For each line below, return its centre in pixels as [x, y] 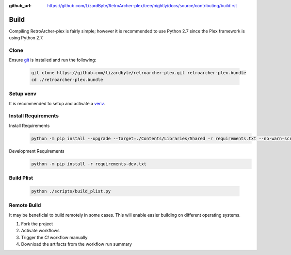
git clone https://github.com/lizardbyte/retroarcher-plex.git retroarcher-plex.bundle [139, 73]
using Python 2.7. [26, 38]
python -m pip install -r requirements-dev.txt [89, 164]
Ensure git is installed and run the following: [53, 60]
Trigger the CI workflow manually [54, 237]
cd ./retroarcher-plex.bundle [67, 80]
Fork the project [37, 223]
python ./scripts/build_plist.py [71, 191]
